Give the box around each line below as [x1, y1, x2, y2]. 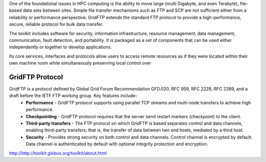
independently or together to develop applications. [9, 44, 112, 50]
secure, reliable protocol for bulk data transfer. [9, 21, 103, 27]
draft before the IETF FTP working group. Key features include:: [9, 93, 138, 98]
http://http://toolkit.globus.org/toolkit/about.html [9, 150, 107, 156]
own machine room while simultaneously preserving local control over [9, 60, 151, 66]
